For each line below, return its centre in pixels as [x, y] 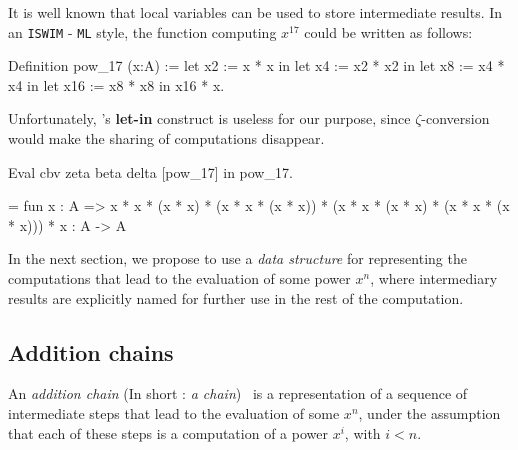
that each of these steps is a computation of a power [168, 432]
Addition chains [91, 351]
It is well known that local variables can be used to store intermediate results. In [255, 12]
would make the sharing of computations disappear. [166, 138]
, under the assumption [429, 412]
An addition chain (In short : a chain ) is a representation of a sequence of [238, 393]
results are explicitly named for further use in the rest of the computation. [236, 297]
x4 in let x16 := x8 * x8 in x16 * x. [116, 84]
